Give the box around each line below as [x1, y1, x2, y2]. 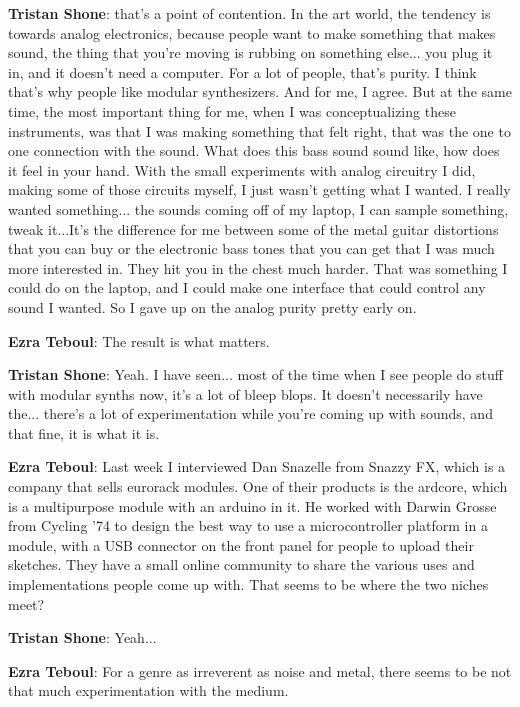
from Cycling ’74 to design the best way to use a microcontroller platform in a [8, 515, 488, 536]
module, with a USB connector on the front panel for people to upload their [8, 534, 474, 555]
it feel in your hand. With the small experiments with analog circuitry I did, [8, 159, 476, 180]
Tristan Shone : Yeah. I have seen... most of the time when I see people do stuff [8, 364, 503, 385]
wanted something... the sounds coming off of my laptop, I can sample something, [8, 198, 509, 219]
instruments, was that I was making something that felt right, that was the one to [8, 120, 511, 141]
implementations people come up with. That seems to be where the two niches [8, 574, 489, 595]
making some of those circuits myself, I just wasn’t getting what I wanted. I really [8, 179, 511, 200]
